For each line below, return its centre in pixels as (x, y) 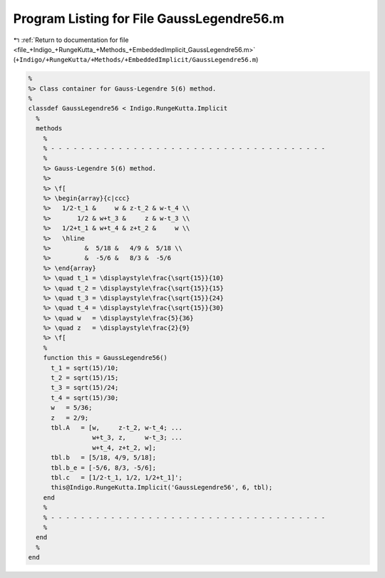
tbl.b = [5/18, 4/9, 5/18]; (104, 458)
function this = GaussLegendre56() (105, 358)
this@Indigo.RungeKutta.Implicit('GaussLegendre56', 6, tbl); (162, 487)
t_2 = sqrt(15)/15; (85, 378)
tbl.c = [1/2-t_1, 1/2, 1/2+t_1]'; (117, 477)
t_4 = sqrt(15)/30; (85, 398)
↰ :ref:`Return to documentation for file (71, 40)
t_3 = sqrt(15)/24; (85, 388)
